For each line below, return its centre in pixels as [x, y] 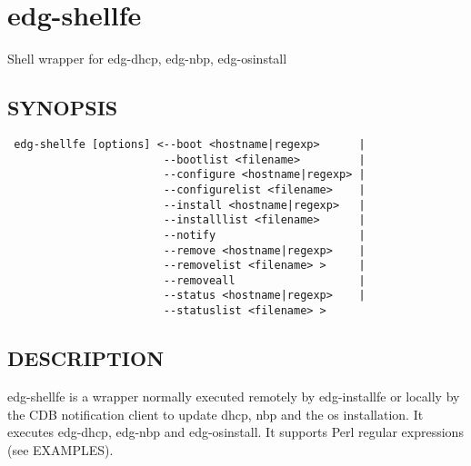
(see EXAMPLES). [60, 449]
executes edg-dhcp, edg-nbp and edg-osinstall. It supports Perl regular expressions [235, 432]
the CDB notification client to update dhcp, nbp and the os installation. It [215, 414]
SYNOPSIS [63, 108]
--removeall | [264, 280]
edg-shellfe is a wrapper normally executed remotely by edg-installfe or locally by [234, 396]
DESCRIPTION [86, 358]
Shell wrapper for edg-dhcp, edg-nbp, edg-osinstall [147, 59]
